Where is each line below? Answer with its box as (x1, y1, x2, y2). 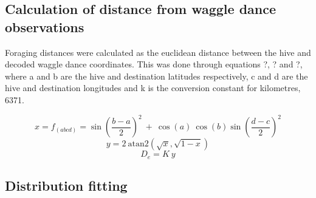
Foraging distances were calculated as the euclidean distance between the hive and (5, 46, 311, 58)
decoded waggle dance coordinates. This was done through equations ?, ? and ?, (5, 58, 303, 70)
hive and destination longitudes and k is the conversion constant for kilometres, (5, 81, 301, 94)
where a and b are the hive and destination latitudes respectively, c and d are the (5, 69, 308, 82)
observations (5, 17, 84, 36)
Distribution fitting (5, 176, 128, 194)
